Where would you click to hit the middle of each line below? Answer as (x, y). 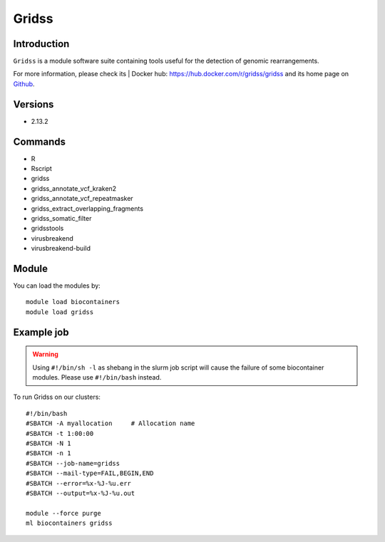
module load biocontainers (73, 302)
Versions (34, 104)
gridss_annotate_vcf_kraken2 (74, 188)
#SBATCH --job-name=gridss (73, 463)
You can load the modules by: (57, 286)
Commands (40, 141)
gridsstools (47, 229)
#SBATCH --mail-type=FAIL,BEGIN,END (90, 473)
